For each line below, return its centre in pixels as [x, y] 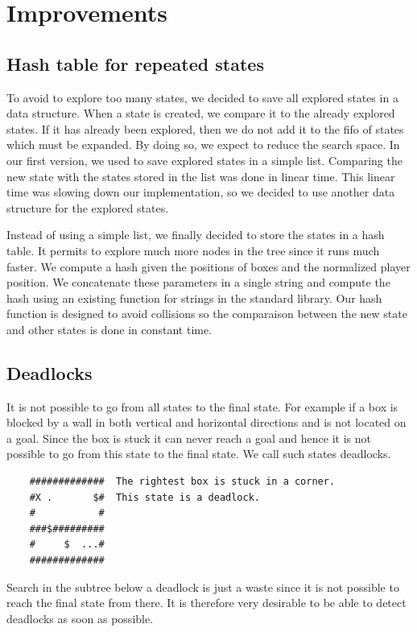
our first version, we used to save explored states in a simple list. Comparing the [204, 160]
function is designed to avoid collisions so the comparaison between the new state [207, 314]
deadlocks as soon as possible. [80, 618]
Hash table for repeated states [135, 63]
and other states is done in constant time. [109, 329]
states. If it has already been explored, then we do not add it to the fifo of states [205, 128]
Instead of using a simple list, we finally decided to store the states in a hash [196, 235]
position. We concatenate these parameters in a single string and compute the [198, 282]
